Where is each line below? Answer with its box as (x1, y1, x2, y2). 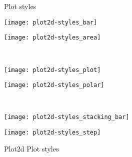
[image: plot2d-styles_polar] (4, 81, 104, 89)
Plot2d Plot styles (4, 143, 59, 153)
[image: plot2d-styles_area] (4, 34, 101, 41)
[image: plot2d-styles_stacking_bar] (4, 113, 129, 121)
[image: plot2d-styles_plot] (4, 66, 101, 73)
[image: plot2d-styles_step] (4, 129, 101, 136)
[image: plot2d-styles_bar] (4, 18, 97, 26)
